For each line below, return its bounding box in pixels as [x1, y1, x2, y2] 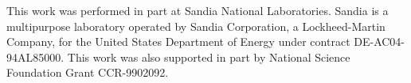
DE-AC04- [354, 33, 405, 50]
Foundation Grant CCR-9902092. [6, 64, 169, 81]
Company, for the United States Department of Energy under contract [6, 33, 350, 50]
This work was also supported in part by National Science [67, 48, 350, 65]
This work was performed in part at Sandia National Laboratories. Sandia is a [6, 2, 389, 18]
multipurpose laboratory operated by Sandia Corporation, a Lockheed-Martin [6, 17, 386, 34]
